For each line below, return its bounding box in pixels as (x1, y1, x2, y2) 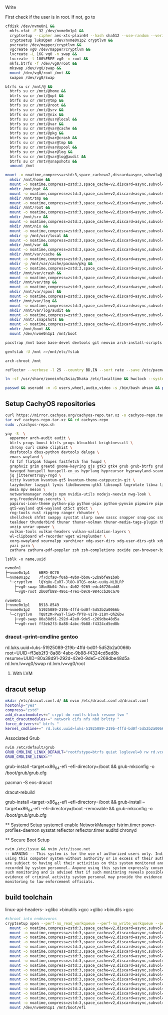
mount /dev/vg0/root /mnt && (9, 70, 70, 75)
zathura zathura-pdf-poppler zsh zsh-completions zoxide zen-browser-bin (9, 548, 166, 553)
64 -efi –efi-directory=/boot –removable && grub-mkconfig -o (27, 806, 153, 813)
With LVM (12, 670, 33, 677)
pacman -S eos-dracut (5, 780, 52, 786)
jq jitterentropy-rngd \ (9, 473, 61, 478)
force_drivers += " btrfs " (5, 721, 59, 727)
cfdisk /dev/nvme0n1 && (5, 24, 55, 29)
